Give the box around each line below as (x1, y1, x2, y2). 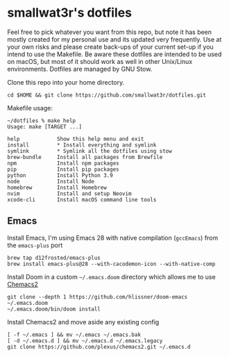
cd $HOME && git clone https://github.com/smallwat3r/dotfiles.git (7, 92, 207, 99)
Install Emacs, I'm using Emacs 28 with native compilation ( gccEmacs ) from (7, 233, 219, 242)
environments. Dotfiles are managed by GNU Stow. (7, 65, 153, 73)
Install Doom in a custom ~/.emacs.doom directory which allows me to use (7, 272, 217, 281)
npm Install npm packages (7, 160, 119, 167)
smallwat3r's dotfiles (7, 5, 133, 21)
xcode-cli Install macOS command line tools (7, 196, 157, 203)
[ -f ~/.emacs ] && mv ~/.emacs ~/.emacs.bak (7, 331, 141, 338)
